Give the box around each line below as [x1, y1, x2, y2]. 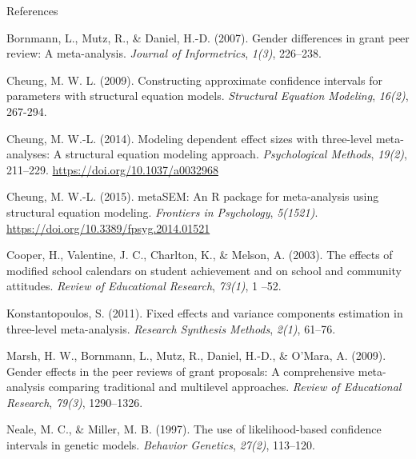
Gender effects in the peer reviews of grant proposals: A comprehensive [6, 362, 355, 379]
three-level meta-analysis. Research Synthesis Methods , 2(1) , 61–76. [6, 320, 336, 337]
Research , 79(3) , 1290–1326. [6, 393, 143, 410]
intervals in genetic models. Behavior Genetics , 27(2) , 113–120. [6, 437, 315, 453]
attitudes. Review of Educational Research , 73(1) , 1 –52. [6, 277, 282, 294]
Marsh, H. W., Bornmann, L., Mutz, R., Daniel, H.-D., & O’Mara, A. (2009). [6, 347, 386, 364]
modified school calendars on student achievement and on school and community [6, 261, 402, 278]
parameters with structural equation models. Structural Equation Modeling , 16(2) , [6, 87, 409, 104]
